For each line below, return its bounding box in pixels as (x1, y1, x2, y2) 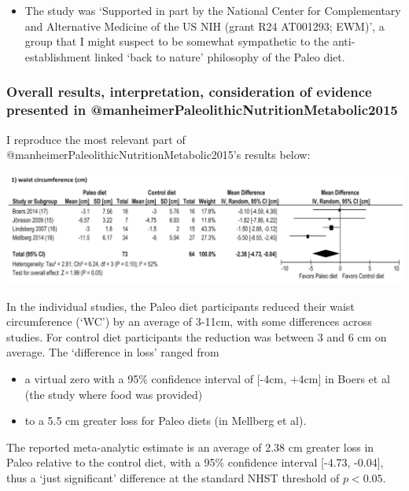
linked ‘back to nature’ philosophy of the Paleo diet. (94, 48, 345, 65)
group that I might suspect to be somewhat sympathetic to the (24, 33, 330, 50)
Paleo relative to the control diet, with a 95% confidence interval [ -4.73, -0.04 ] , (6, 454, 384, 471)
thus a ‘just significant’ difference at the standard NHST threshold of (6, 469, 340, 485)
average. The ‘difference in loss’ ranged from (6, 344, 219, 360)
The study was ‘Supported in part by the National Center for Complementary (24, 2, 401, 18)
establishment (24, 48, 91, 65)
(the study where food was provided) (24, 386, 203, 402)
